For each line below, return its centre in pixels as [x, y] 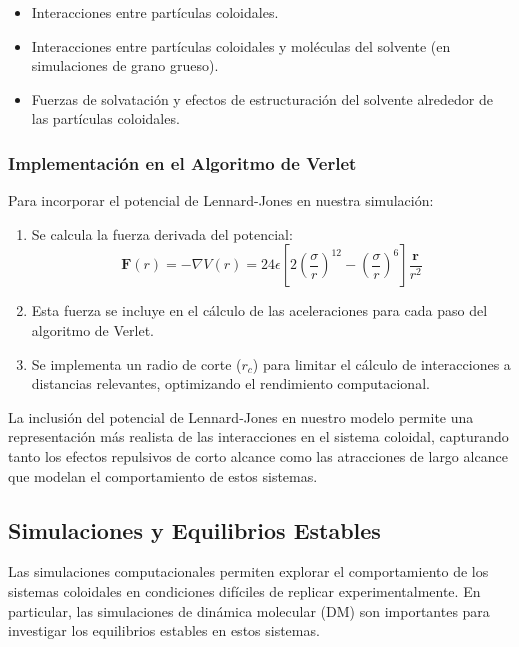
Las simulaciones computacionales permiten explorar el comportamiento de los [248, 571]
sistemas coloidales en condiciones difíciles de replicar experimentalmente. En [244, 590]
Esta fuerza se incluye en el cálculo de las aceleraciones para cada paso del [259, 310]
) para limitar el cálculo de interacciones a [381, 363]
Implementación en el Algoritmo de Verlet [182, 162]
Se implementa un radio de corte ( [136, 363]
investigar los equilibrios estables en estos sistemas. [164, 630]
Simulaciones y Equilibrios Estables [194, 529]
